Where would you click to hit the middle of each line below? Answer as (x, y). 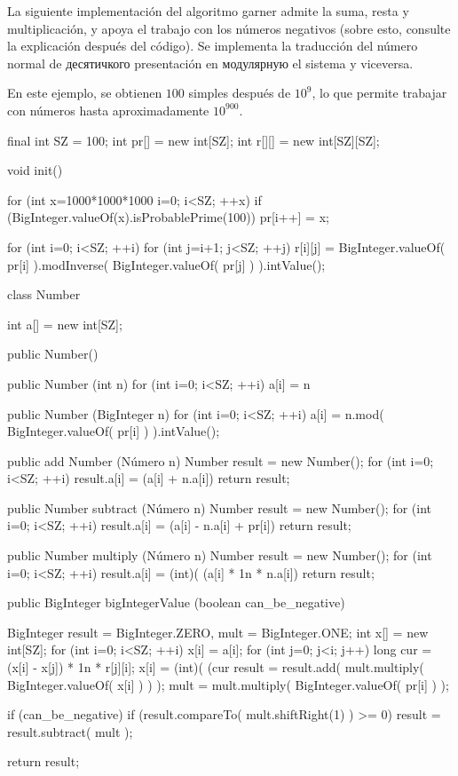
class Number (44, 294)
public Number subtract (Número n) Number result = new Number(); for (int (220, 507)
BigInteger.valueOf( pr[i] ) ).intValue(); (114, 431)
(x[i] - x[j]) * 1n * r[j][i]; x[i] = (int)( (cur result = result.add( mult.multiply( (216, 667)
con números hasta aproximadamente (108, 110)
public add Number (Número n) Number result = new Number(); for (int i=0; (221, 460)
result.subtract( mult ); (70, 731)
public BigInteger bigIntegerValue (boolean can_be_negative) (176, 602)
